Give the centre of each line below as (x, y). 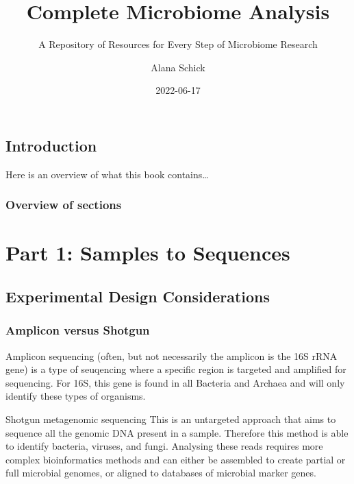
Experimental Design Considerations (138, 296)
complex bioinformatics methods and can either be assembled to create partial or (176, 459)
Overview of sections (64, 205)
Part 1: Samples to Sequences (148, 253)
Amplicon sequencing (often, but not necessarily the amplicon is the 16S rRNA (172, 355)
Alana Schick (178, 67)
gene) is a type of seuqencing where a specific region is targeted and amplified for (176, 369)
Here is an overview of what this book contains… (107, 174)
